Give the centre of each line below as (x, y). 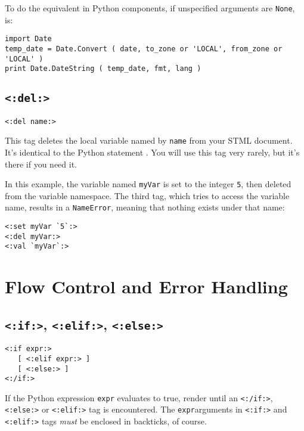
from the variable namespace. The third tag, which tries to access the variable (147, 195)
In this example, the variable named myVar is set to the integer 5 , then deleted (148, 184)
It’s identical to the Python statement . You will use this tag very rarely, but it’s (152, 152)
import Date (28, 39)
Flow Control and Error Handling (146, 286)
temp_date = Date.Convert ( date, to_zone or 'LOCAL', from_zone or (144, 49)
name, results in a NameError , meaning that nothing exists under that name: (145, 207)
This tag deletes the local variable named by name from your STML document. (149, 140)
